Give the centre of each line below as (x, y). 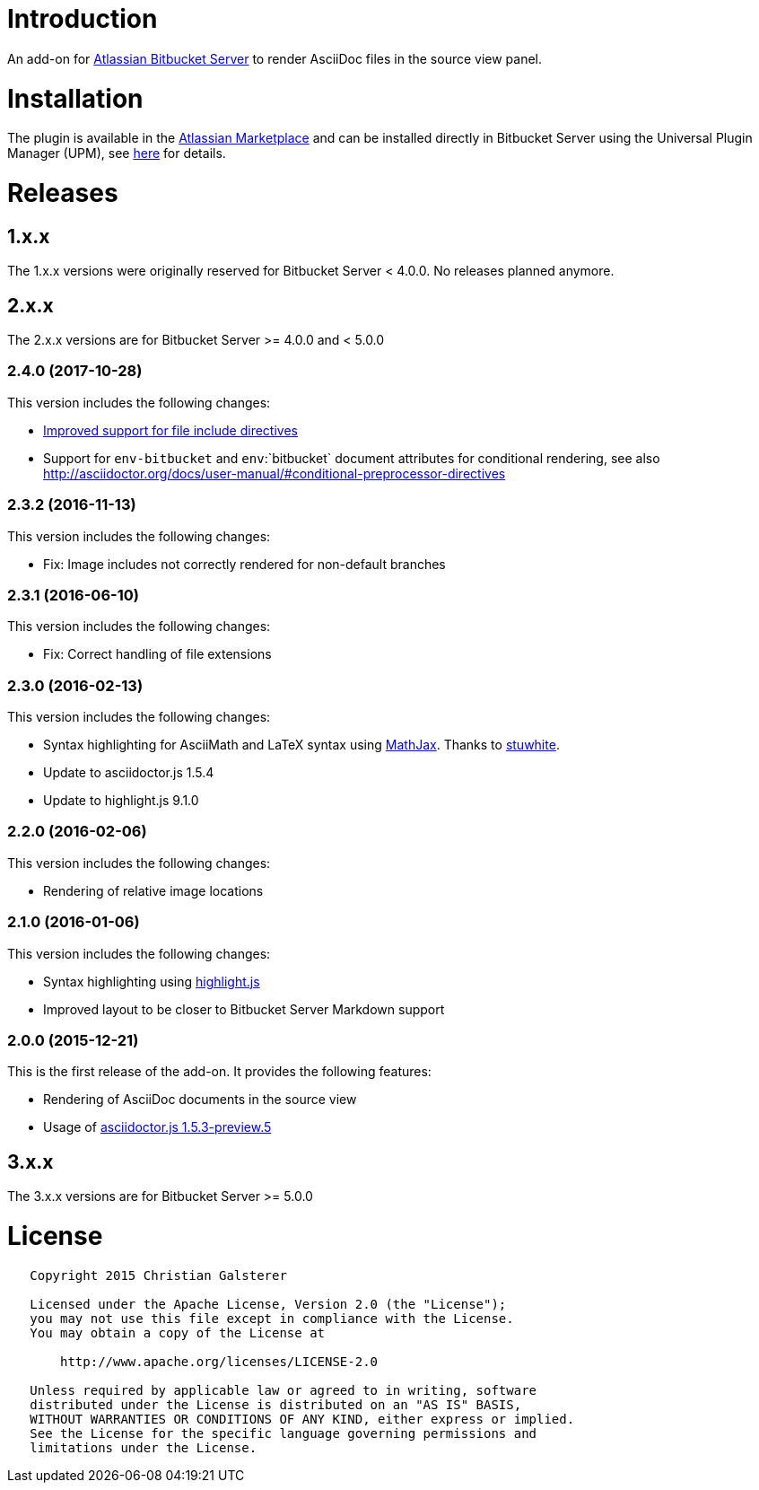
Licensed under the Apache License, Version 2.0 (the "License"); (268, 1304)
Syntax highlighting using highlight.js (152, 981)
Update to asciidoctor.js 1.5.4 (129, 773)
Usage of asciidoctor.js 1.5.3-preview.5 (157, 1127)
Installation (75, 98)
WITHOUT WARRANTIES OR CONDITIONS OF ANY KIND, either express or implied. (302, 1419)
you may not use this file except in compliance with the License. (272, 1318)
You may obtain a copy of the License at (178, 1332)
